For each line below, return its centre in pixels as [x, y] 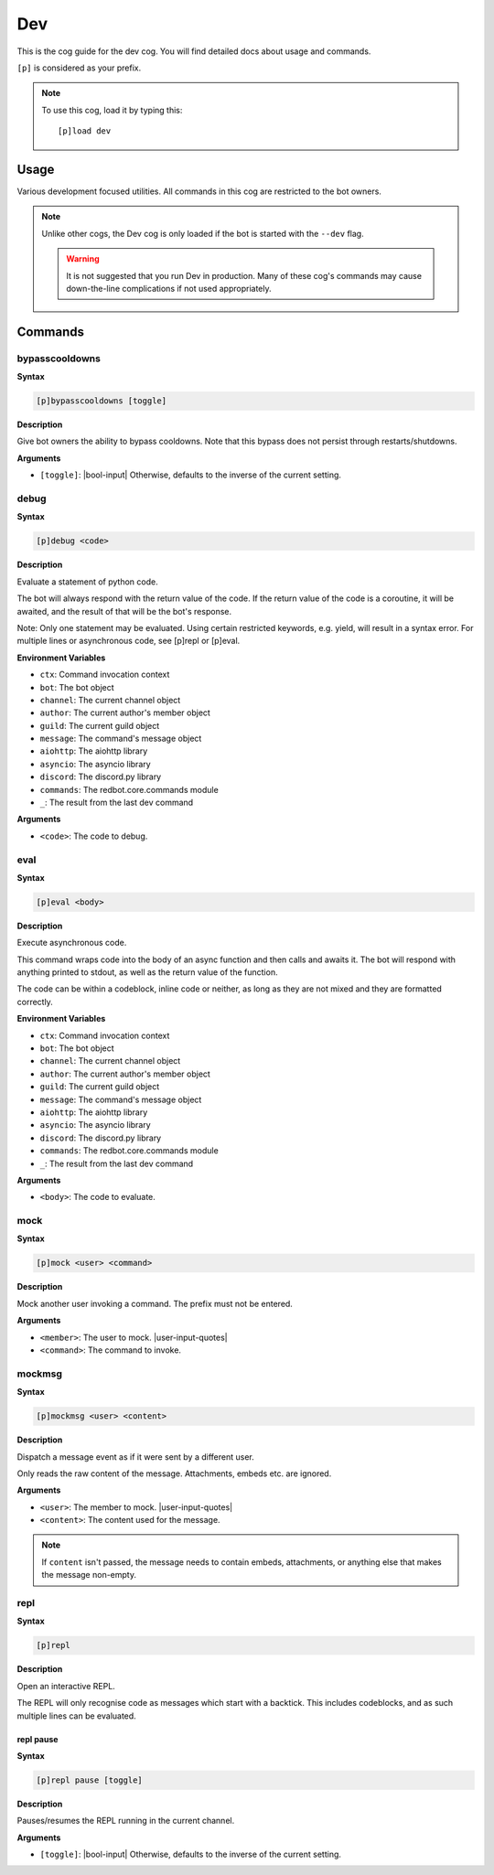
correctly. [35, 1002]
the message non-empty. [89, 1575]
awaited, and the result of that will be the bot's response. [124, 611]
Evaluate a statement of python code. [88, 582]
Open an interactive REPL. [66, 1686]
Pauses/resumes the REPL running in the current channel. [126, 1821]
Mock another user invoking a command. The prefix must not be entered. [155, 1303]
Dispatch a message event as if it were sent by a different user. [136, 1457]
